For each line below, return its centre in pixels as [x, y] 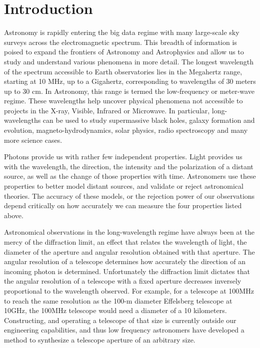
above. [14, 215]
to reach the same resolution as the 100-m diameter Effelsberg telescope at [118, 300]
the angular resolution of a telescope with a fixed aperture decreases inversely [123, 281]
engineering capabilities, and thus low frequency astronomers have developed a [124, 330]
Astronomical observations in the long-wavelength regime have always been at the [129, 232]
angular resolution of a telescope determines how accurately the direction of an [125, 261]
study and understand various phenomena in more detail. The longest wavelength [129, 61]
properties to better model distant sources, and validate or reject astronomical [124, 186]
